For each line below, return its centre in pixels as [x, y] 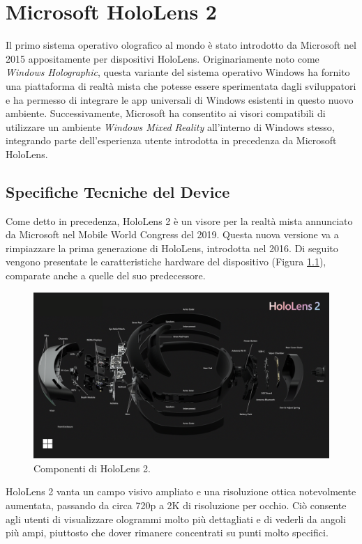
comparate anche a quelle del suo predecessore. [106, 275]
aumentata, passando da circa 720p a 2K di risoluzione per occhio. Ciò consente [176, 505]
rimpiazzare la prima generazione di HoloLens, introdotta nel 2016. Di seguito [172, 248]
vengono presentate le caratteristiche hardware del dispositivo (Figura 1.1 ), [166, 262]
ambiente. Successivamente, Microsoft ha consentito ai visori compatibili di [166, 113]
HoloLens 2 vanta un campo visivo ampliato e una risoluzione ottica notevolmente [181, 491]
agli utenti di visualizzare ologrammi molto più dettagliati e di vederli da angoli [176, 519]
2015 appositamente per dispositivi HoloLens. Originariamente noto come [163, 58]
